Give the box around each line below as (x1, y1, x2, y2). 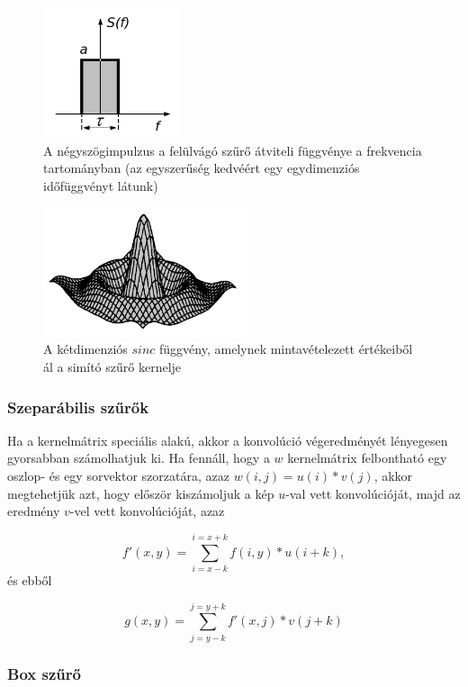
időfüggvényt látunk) (43, 176, 158, 194)
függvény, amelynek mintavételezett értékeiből (159, 339, 413, 358)
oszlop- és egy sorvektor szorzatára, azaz (7, 466, 229, 485)
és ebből (7, 570, 52, 589)
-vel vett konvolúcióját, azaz (69, 502, 225, 520)
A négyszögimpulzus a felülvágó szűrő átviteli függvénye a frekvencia (43, 140, 422, 159)
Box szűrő (7, 662, 81, 684)
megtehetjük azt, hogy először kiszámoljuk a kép (7, 484, 274, 502)
